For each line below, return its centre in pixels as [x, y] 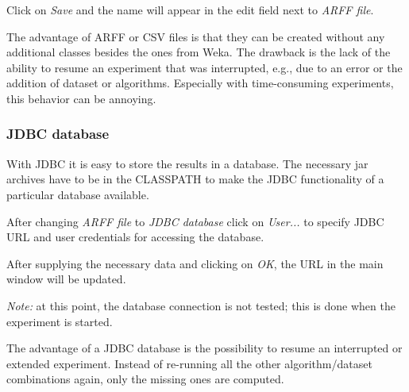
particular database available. [78, 194]
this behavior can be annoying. [81, 98]
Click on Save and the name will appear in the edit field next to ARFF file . [190, 10]
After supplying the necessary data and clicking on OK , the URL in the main [195, 263]
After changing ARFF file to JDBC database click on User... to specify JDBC [195, 221]
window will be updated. [66, 279]
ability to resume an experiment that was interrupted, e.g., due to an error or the [204, 67]
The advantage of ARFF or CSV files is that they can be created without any [196, 36]
